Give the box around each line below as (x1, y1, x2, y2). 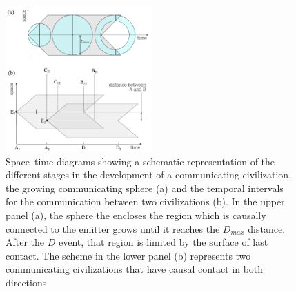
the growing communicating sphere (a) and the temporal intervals (6, 180, 284, 195)
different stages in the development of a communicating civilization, (6, 167, 291, 182)
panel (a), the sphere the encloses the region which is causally (6, 207, 266, 222)
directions (6, 275, 47, 289)
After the (6, 235, 45, 249)
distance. (248, 221, 286, 236)
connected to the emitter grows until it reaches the (6, 221, 220, 236)
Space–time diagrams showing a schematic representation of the (6, 154, 275, 168)
